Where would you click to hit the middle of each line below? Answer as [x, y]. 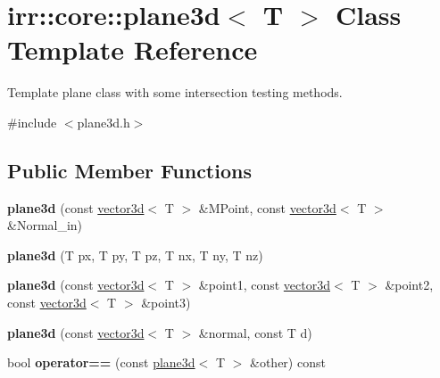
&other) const [288, 362]
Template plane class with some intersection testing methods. [175, 92]
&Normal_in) [45, 225]
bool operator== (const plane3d [101, 362]
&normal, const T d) [255, 332]
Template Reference [133, 49]
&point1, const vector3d [264, 285]
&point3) [166, 303]
